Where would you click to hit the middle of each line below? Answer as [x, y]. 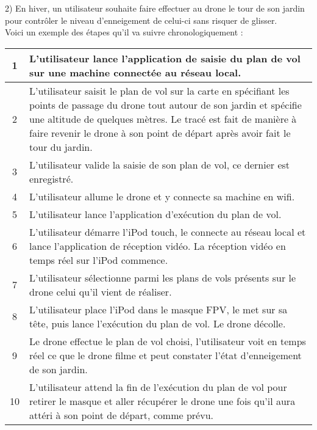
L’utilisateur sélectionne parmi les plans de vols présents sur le [163, 277]
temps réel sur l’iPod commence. [99, 260]
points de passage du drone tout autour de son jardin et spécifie [166, 104]
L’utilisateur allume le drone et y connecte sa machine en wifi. [162, 196]
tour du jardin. [61, 147]
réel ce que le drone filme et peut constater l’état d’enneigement [166, 355]
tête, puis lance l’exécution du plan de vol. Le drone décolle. [158, 323]
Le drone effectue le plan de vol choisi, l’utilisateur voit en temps [168, 341]
